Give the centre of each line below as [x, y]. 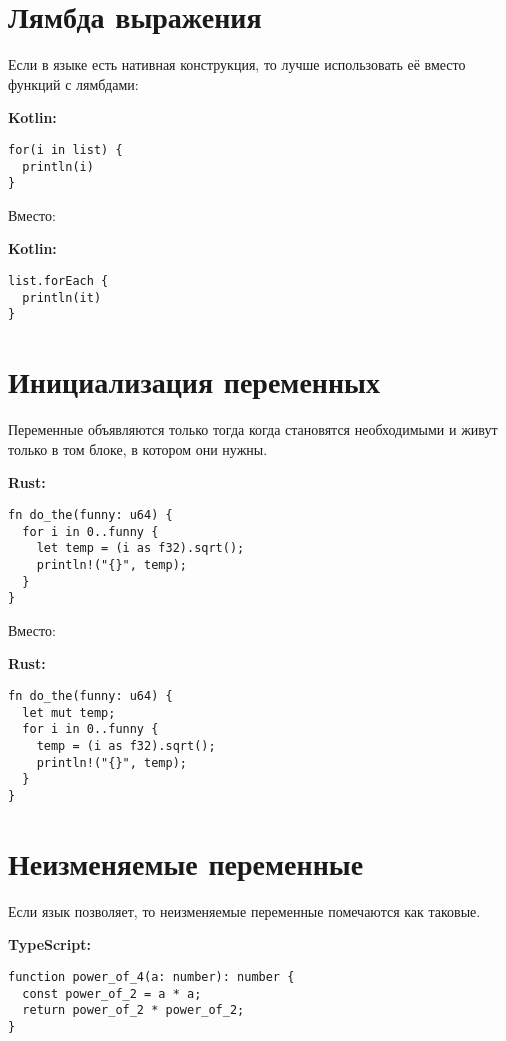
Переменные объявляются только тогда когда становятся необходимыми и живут [253, 429]
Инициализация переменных [194, 381]
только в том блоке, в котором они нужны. [138, 448]
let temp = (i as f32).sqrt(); [140, 548]
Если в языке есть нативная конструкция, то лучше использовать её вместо [237, 64]
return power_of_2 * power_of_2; [133, 1010]
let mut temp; [69, 712]
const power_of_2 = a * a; [112, 993]
